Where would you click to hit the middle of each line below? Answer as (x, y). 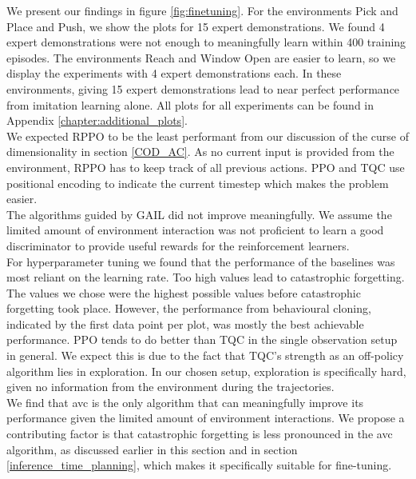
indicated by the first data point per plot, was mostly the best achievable (185, 323)
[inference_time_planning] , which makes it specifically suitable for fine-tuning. (199, 465)
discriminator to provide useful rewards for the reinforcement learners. (178, 245)
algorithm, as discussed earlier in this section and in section (152, 449)
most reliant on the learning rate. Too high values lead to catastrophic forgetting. (206, 277)
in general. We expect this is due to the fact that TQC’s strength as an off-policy (205, 355)
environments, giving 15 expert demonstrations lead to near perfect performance (203, 88)
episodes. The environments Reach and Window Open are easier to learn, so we (201, 57)
